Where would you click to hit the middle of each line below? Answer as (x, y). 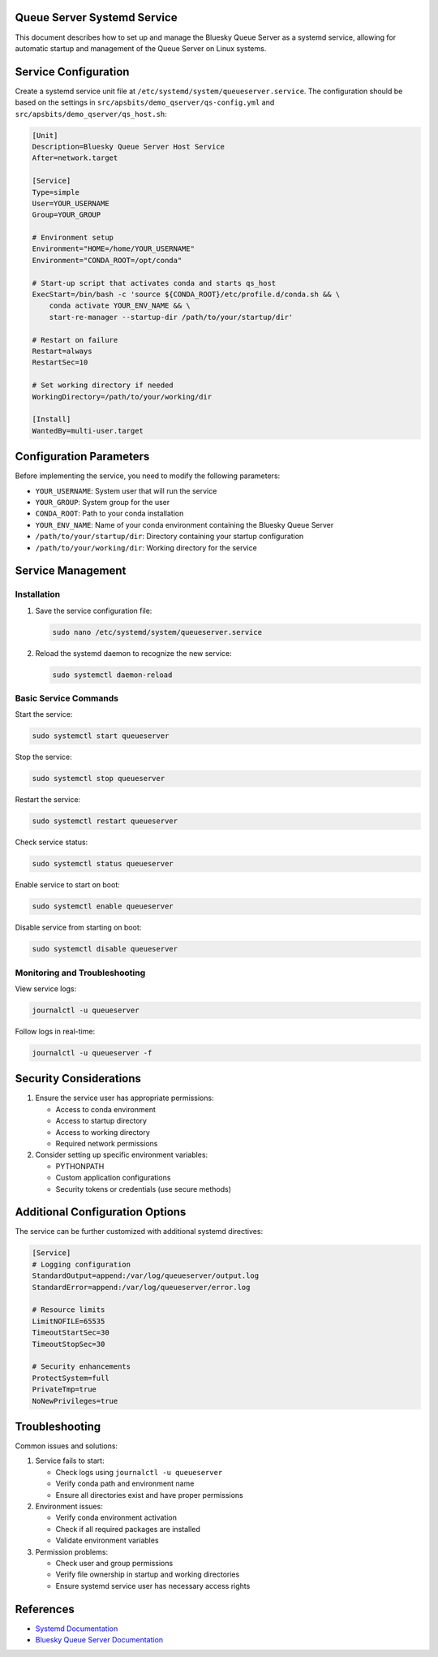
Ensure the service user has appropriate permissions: (125, 1098)
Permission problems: (72, 1551)
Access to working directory (103, 1132)
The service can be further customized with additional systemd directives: (139, 1232)
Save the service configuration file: (94, 611)
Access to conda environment (105, 1109)
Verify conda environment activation (116, 1517)
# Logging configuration (82, 1264)
